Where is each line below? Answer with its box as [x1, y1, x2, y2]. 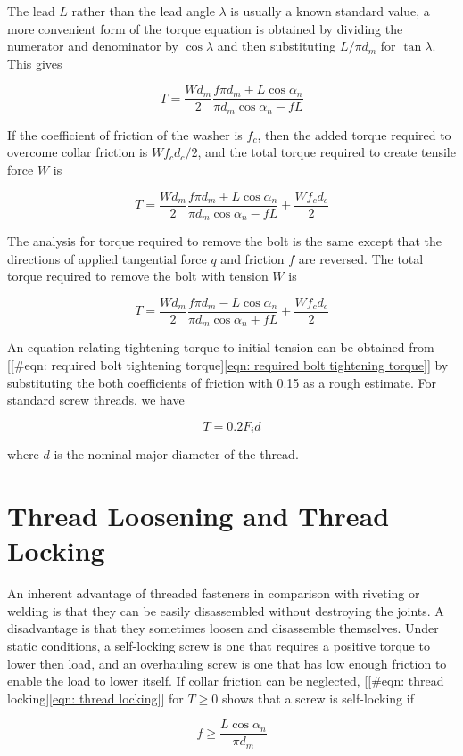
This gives [7, 53, 62, 72]
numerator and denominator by [7, 37, 178, 55]
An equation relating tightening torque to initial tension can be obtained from [7, 338, 434, 357]
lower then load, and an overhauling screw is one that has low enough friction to [7, 653, 447, 672]
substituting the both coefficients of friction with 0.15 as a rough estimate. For [7, 373, 436, 391]
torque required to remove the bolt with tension [7, 267, 269, 285]
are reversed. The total [298, 249, 424, 267]
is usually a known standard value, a [230, 2, 430, 20]
